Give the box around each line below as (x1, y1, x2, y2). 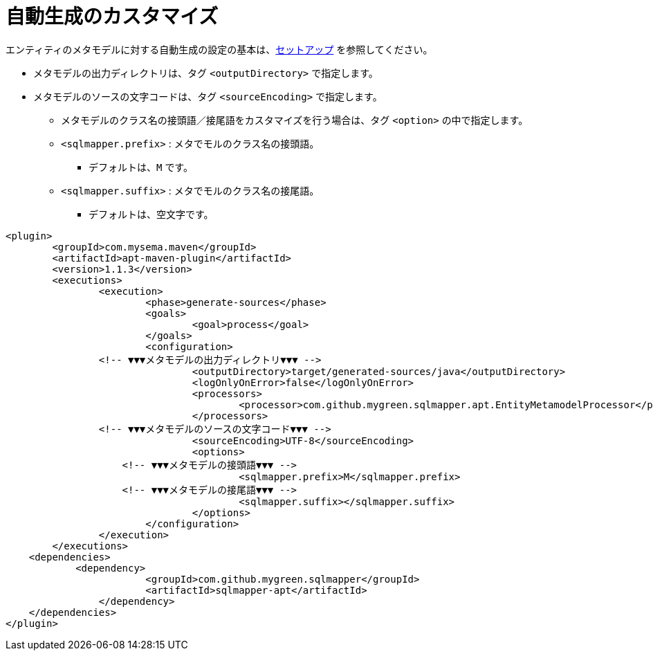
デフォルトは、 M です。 (89, 161, 193, 173)
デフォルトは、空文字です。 (89, 208, 214, 220)
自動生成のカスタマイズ (6, 5, 219, 28)
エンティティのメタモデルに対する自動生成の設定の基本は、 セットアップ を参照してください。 (6, 43, 433, 55)
